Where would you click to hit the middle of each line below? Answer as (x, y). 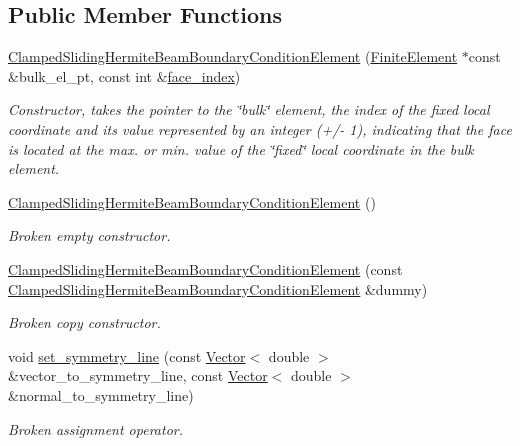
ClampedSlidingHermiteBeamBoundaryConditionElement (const (205, 268)
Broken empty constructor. (89, 235)
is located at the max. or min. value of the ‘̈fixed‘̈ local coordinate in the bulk (241, 148)
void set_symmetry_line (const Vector (127, 355)
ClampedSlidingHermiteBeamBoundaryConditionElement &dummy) (218, 288)
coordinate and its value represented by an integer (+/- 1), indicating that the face (260, 128)
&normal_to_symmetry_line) (101, 394)
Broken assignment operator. (95, 428)
